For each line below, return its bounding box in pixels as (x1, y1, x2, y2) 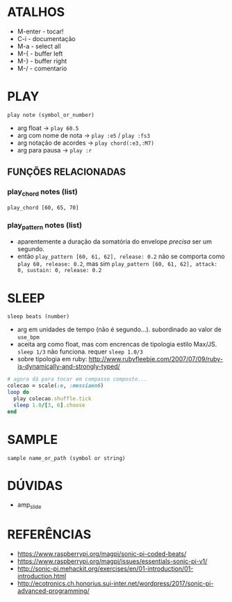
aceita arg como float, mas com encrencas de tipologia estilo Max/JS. (17, 340, 217, 349)
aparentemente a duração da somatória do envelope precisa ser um (17, 237, 213, 246)
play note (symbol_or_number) (7, 111, 95, 118)
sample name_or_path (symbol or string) (7, 454, 126, 461)
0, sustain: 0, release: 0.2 (17, 267, 102, 274)
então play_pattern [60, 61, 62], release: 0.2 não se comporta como (17, 252, 225, 261)
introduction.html (17, 572, 67, 580)
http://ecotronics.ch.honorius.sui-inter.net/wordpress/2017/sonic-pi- (17, 579, 214, 588)
